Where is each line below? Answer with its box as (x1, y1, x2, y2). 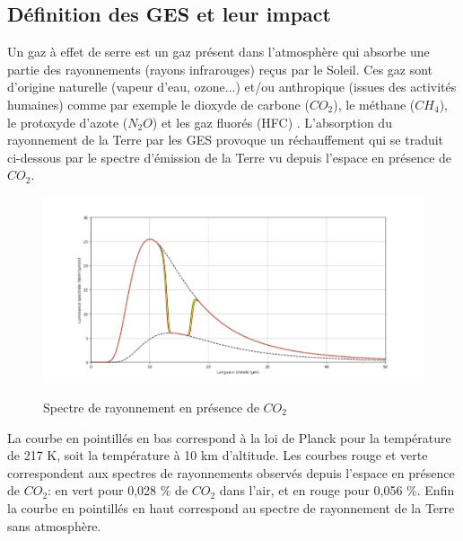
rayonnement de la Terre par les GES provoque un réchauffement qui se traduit (7, 130, 444, 149)
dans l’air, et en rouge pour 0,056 (219, 481, 403, 500)
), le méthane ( (333, 94, 415, 113)
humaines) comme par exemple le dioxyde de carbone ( (7, 94, 310, 113)
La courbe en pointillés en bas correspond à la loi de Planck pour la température (7, 428, 451, 447)
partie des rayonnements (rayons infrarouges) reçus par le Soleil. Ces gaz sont (7, 59, 433, 78)
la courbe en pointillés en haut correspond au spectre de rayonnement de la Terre (7, 498, 455, 517)
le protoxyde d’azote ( (7, 112, 128, 131)
